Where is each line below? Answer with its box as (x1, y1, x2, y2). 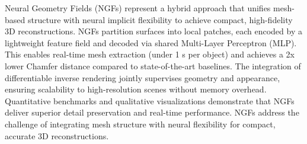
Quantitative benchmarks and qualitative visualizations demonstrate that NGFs (5, 94, 295, 107)
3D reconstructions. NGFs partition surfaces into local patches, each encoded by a (5, 25, 302, 37)
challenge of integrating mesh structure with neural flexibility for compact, (5, 117, 276, 130)
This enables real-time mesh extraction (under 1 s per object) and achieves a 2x (5, 48, 295, 60)
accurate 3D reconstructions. (5, 129, 109, 142)
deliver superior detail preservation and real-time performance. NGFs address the (5, 106, 299, 119)
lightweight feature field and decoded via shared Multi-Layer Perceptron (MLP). (5, 36, 297, 49)
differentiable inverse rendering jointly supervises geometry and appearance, (5, 71, 280, 84)
